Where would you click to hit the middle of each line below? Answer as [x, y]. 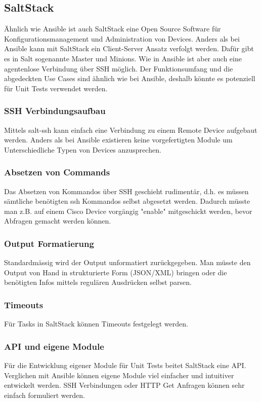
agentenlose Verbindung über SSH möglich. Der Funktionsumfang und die [119, 68]
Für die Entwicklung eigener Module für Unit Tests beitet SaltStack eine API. [125, 365]
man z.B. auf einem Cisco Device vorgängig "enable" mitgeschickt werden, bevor [128, 211]
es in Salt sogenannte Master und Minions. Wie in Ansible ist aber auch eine [123, 58]
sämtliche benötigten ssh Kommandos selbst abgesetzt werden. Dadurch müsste [127, 201]
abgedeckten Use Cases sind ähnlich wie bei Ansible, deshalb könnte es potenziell [130, 78]
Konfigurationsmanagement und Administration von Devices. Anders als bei [122, 38]
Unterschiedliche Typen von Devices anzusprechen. [83, 149]
